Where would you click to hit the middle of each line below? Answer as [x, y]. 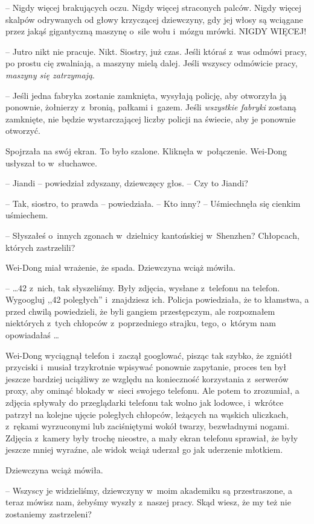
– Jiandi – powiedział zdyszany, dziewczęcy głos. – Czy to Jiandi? [127, 183]
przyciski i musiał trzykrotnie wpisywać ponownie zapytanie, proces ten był [146, 367]
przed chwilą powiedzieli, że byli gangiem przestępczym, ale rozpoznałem [140, 311]
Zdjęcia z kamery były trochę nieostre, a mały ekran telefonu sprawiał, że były [152, 437]
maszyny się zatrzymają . [50, 74]
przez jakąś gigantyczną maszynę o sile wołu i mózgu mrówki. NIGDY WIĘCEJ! [156, 31]
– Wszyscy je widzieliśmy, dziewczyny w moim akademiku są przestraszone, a [149, 490]
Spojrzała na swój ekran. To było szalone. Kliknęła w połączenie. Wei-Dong [146, 150]
